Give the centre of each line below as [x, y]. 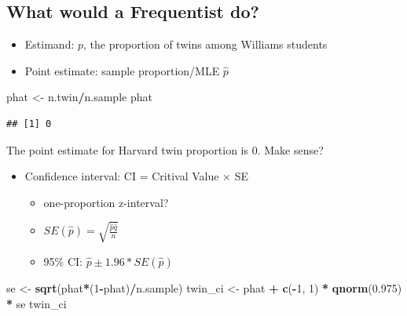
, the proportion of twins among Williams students [205, 44]
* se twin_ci [37, 303]
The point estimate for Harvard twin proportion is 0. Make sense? [165, 149]
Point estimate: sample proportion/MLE [122, 70]
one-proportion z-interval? [106, 202]
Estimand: [49, 44]
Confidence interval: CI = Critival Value [122, 176]
